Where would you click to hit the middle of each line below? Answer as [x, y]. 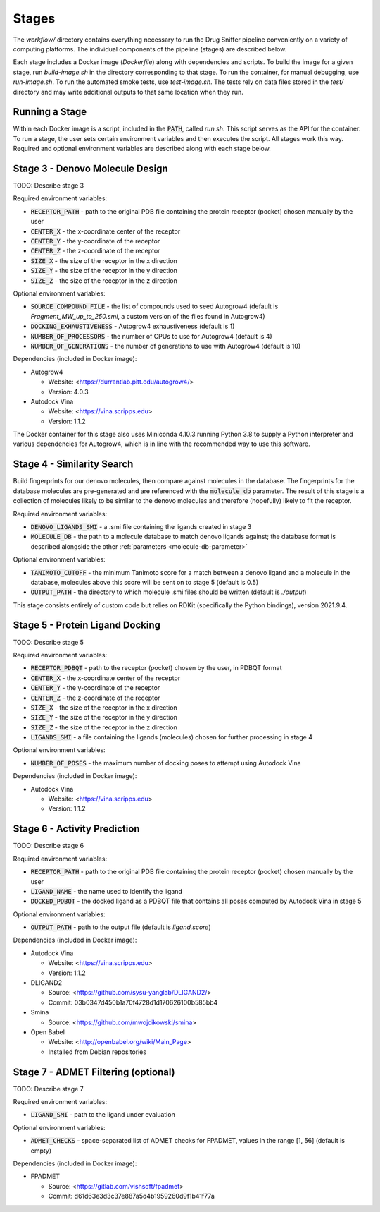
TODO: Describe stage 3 [49, 186]
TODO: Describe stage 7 [48, 1089]
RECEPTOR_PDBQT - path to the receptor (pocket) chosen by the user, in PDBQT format [156, 668]
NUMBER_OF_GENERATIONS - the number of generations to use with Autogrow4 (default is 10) [166, 346]
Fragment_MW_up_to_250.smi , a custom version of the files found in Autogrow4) [148, 316]
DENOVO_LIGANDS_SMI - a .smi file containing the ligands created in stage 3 [141, 526]
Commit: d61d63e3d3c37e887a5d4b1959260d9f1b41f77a [131, 1196]
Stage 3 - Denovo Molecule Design [90, 169]
